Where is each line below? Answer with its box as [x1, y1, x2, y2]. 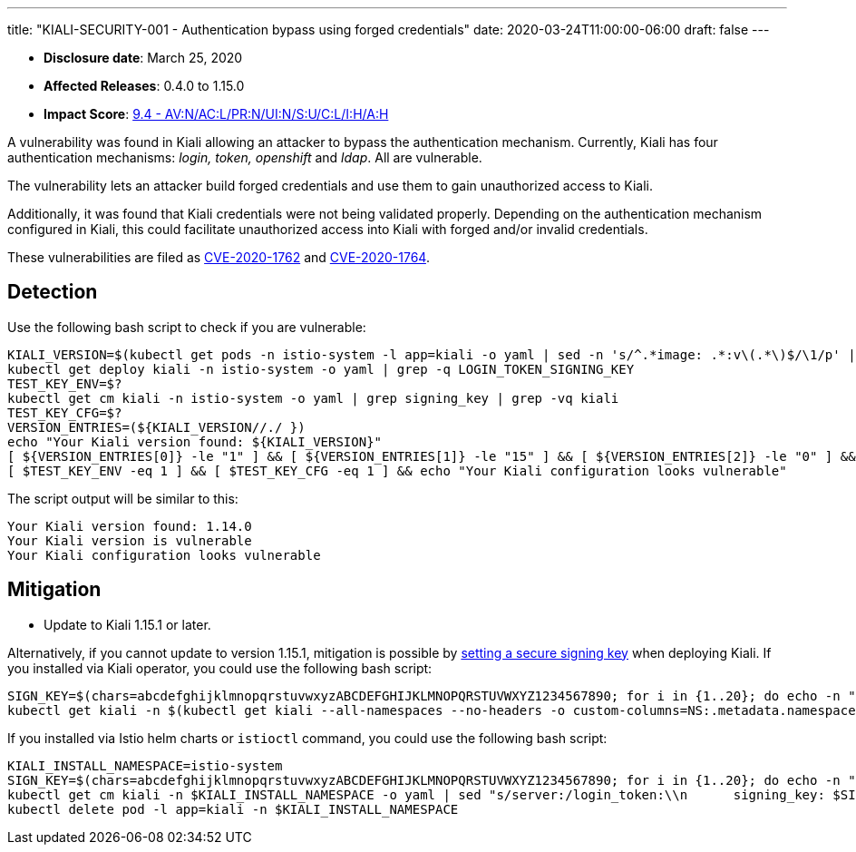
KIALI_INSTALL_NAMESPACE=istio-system [7, 758, 283, 773]
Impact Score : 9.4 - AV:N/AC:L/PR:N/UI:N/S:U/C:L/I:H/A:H [44, 106, 389, 122]
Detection [7, 280, 98, 304]
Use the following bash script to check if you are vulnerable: [7, 318, 366, 335]
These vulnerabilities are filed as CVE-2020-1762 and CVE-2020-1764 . [7, 250, 430, 265]
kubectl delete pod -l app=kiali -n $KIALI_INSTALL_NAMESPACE [7, 801, 459, 817]
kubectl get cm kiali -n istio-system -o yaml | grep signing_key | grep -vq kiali [7, 390, 619, 406]
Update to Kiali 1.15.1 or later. [44, 616, 211, 632]
